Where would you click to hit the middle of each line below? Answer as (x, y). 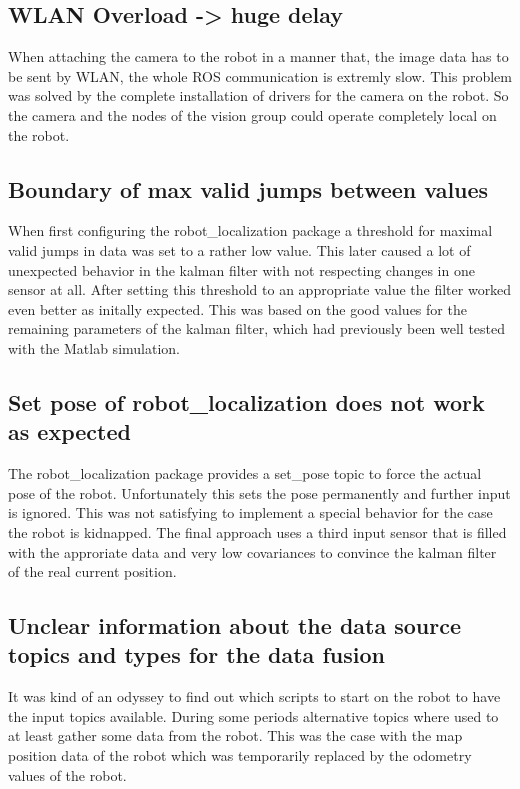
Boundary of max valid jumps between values (248, 188)
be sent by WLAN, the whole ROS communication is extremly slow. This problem (260, 75)
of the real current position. (92, 571)
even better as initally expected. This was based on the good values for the (237, 308)
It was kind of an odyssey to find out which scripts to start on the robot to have (254, 696)
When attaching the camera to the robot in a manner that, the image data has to (258, 56)
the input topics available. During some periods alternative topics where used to (253, 715)
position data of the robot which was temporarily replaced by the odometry (240, 755)
